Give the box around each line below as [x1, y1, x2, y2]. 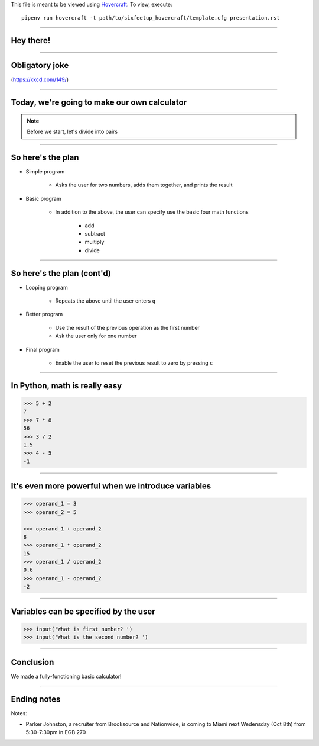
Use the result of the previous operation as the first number [55, 324, 200, 331]
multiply [84, 239, 105, 246]
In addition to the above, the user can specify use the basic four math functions [55, 208, 249, 216]
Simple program [25, 168, 65, 175]
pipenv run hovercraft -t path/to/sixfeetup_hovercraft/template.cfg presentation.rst [21, 15, 280, 21]
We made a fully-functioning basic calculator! [11, 673, 122, 680]
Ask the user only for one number [55, 332, 137, 340]
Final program [25, 346, 60, 353]
